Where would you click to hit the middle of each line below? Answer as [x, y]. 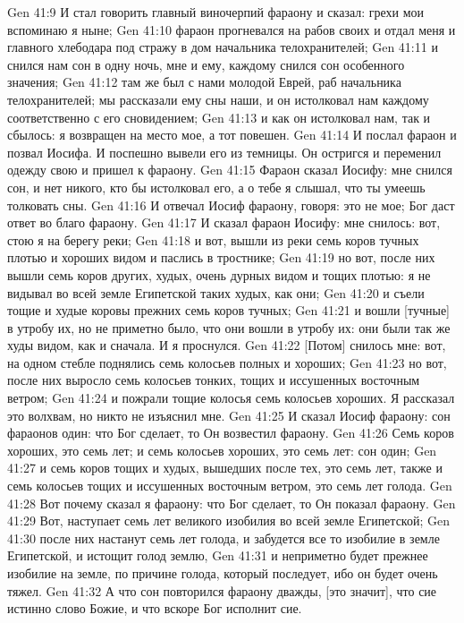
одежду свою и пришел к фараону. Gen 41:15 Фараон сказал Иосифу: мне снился [230, 170]
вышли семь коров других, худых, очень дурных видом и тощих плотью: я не [219, 274]
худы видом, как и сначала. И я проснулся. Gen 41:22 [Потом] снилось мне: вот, [227, 345]
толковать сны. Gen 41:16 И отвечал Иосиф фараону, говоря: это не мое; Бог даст [231, 205]
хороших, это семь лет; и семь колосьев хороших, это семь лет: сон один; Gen [222, 450]
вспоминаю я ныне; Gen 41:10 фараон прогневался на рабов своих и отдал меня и [232, 29]
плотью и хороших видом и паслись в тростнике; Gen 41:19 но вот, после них [221, 257]
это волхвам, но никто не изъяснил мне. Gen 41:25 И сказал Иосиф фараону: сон [229, 415]
